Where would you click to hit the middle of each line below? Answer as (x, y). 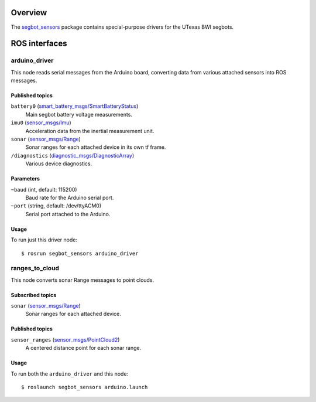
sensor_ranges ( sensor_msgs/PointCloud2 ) (65, 339)
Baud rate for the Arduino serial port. (70, 197)
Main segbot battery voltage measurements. (79, 114)
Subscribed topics (34, 295)
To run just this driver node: (44, 240)
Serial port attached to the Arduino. (68, 214)
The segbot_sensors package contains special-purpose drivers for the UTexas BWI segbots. (122, 27)
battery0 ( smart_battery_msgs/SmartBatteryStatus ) (75, 106)
